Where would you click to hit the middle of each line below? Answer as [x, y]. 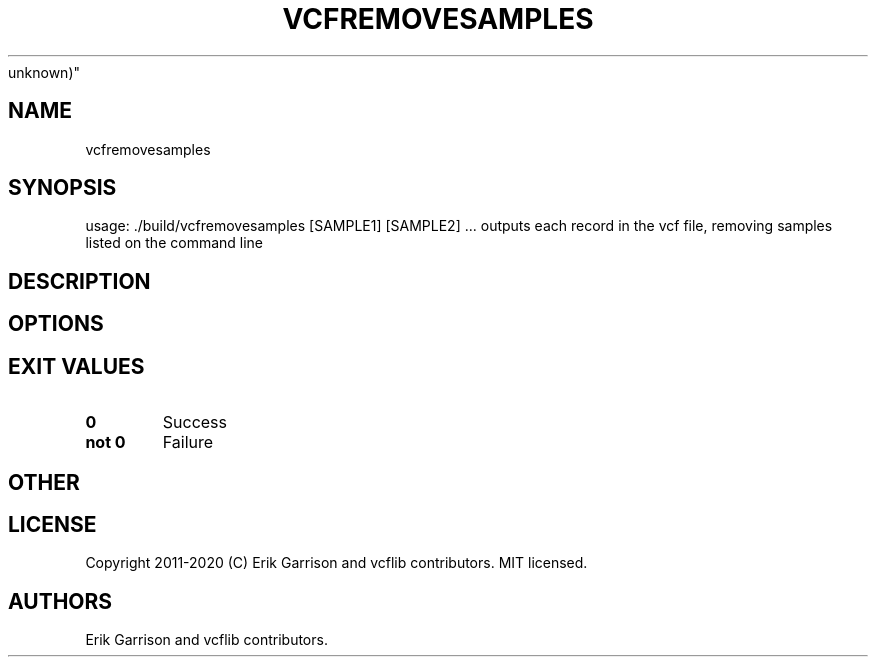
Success [195, 422]
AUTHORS [60, 601]
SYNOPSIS [62, 188]
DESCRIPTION [79, 281]
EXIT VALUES [76, 366]
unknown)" [44, 72]
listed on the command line [174, 243]
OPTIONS [56, 324]
